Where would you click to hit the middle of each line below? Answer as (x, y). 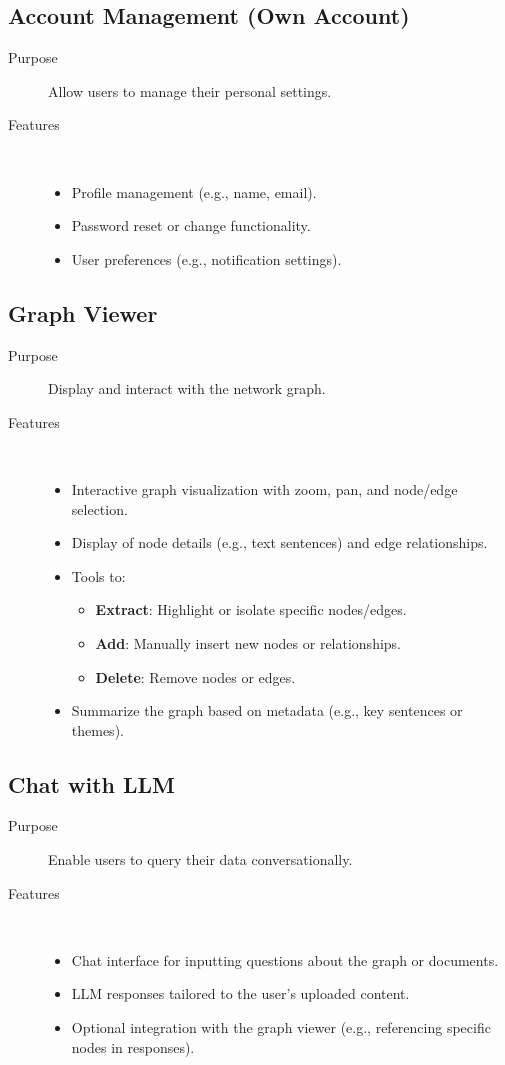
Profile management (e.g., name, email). (194, 191)
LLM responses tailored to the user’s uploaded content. (240, 993)
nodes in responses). (133, 1046)
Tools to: (98, 575)
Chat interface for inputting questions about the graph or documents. (285, 959)
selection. (99, 508)
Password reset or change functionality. (191, 225)
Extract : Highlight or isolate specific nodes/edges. (251, 609)
